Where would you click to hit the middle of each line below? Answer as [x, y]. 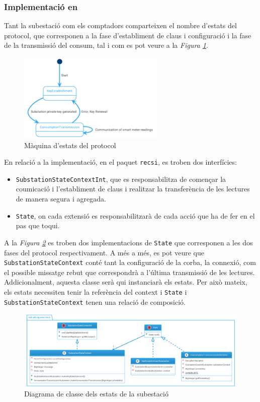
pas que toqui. [38, 225]
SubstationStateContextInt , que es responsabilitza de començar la [121, 179]
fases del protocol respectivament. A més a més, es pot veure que [104, 252]
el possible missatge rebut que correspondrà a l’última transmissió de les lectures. [129, 272]
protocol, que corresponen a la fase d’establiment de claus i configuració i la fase [128, 35]
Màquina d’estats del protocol [70, 145]
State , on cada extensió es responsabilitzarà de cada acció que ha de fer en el [135, 215]
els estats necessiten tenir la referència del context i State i [96, 291]
